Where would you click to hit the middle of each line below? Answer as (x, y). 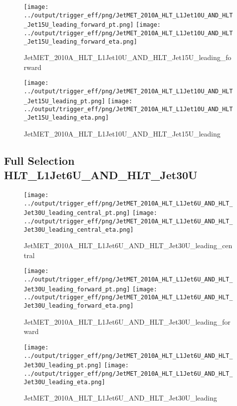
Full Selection (39, 160)
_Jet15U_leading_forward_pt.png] (79, 25)
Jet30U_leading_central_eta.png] (79, 230)
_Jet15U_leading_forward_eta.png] (81, 41)
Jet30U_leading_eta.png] (65, 382)
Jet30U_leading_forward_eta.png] (79, 306)
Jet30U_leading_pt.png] (63, 366)
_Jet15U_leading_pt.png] (65, 101)
